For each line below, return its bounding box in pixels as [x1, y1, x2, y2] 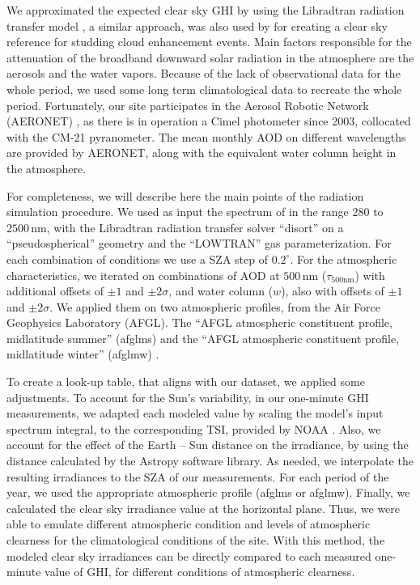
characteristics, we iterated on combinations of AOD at [6, 266, 280, 283]
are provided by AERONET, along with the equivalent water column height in [6, 144, 397, 161]
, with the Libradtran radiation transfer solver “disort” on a [46, 218, 344, 235]
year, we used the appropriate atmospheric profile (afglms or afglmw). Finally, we [6, 484, 410, 501]
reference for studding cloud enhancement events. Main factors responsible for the [6, 33, 412, 50]
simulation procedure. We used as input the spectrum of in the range [6, 203, 349, 220]
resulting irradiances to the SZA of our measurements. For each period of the [6, 468, 389, 485]
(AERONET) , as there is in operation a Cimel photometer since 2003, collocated [6, 112, 411, 129]
